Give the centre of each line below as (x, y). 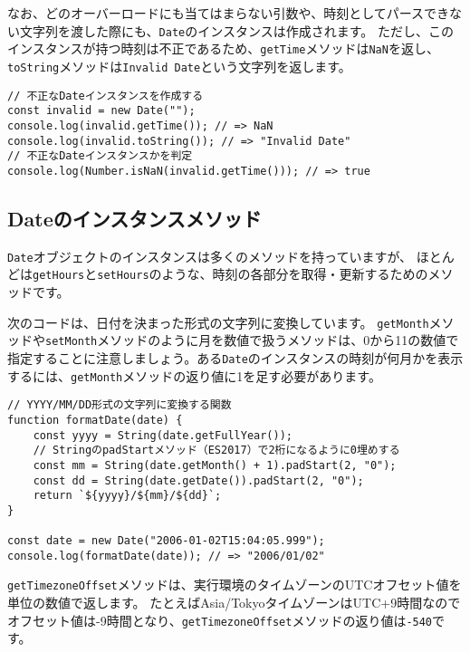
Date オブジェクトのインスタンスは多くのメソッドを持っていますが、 (210, 256)
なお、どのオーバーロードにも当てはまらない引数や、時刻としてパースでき (229, 13)
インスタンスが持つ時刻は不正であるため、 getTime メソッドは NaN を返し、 (223, 48)
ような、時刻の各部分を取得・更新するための (295, 274)
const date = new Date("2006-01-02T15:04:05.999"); (166, 541)
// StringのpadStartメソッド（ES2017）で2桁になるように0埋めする (216, 451)
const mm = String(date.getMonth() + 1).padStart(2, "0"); (215, 465)
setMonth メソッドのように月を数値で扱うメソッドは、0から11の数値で (252, 340)
